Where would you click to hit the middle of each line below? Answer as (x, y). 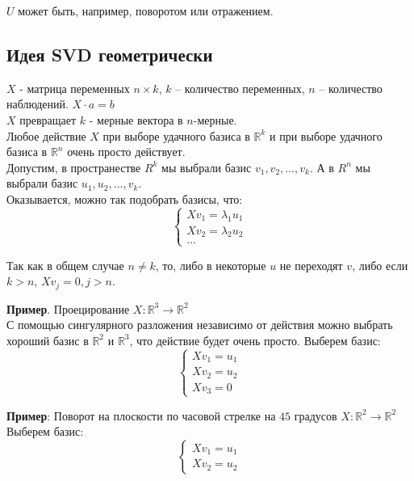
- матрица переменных (75, 88)
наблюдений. (38, 104)
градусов (316, 415)
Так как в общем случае (65, 265)
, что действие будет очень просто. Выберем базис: (255, 340)
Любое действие (46, 135)
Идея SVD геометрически (110, 54)
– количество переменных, (240, 88)
